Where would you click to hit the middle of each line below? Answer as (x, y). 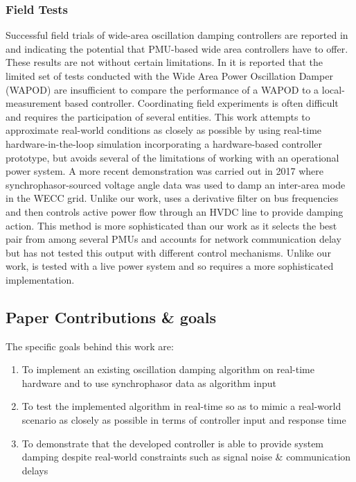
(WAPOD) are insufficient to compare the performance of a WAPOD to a (162, 89)
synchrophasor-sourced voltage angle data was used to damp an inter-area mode (176, 184)
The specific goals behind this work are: (90, 346)
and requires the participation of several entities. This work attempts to (158, 116)
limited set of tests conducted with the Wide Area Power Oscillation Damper (169, 76)
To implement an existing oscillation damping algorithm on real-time (168, 369)
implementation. (40, 279)
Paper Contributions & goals (111, 317)
